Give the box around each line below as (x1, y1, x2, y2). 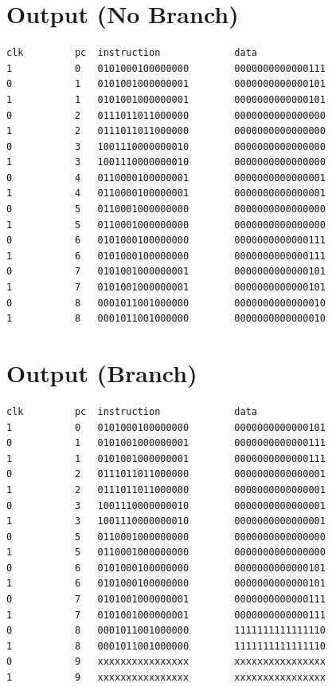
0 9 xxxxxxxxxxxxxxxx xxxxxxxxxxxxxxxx (6, 656, 326, 668)
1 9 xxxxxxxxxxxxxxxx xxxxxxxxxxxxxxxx (6, 672, 326, 684)
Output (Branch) (6, 357, 197, 389)
